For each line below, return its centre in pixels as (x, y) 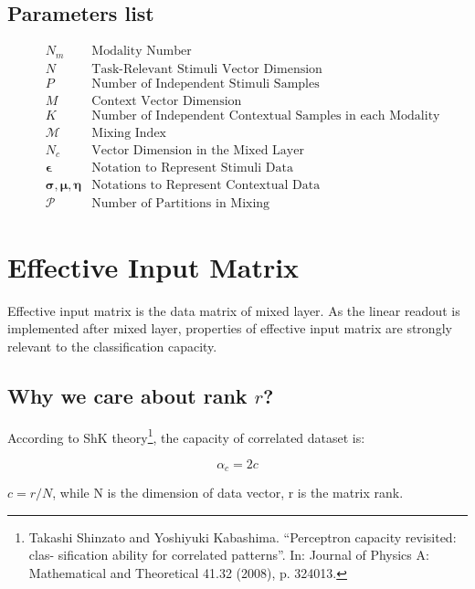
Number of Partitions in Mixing (181, 204)
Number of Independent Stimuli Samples (206, 84)
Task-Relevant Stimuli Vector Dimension (207, 69)
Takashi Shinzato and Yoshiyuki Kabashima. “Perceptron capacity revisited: (243, 536)
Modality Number (142, 52)
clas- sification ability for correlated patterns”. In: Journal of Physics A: (229, 555)
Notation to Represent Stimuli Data (192, 168)
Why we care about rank (127, 395)
